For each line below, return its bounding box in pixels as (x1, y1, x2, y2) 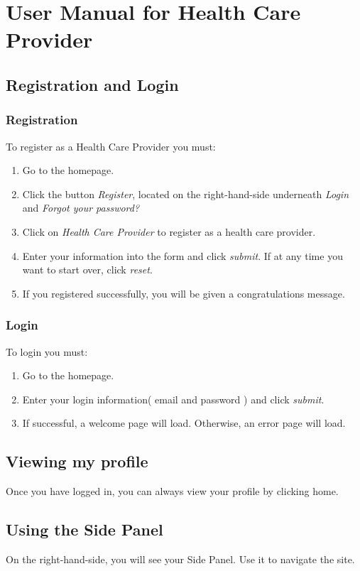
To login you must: (6, 344, 88, 359)
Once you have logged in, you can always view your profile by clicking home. (6, 484, 339, 499)
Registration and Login (6, 73, 179, 95)
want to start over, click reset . (22, 262, 153, 277)
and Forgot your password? (22, 200, 140, 215)
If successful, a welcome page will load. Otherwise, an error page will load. (22, 415, 346, 430)
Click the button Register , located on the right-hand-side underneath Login (22, 186, 349, 201)
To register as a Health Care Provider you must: (6, 138, 216, 153)
